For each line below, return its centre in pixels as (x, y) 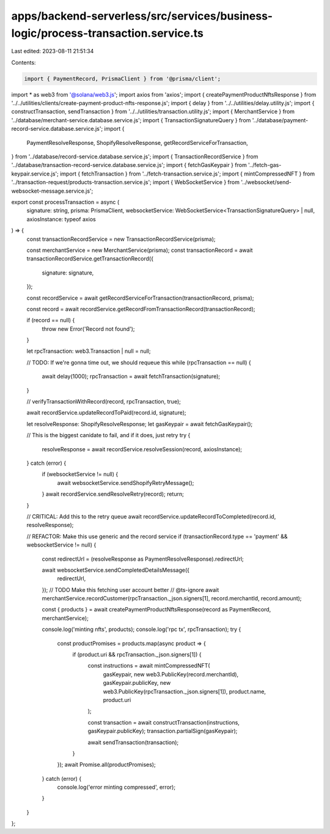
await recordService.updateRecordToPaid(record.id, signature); (106, 413)
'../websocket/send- (266, 182)
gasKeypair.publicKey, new (137, 683)
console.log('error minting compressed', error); (116, 787)
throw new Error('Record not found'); (88, 329)
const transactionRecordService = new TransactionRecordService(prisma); (121, 239)
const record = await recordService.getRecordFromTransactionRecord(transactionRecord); (141, 309)
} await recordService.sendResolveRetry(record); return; (113, 494)
